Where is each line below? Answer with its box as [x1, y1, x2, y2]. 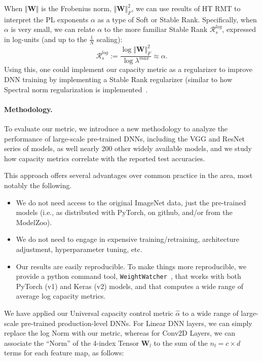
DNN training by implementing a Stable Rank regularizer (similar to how [4, 74, 233, 85]
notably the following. [4, 180, 72, 191]
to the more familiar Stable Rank [104, 24, 208, 34]
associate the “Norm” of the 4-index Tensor [4, 337, 139, 348]
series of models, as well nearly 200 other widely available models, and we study [4, 143, 252, 154]
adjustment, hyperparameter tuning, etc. [16, 244, 142, 254]
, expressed [222, 24, 256, 34]
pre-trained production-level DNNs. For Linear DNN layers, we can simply [21, 317, 252, 328]
